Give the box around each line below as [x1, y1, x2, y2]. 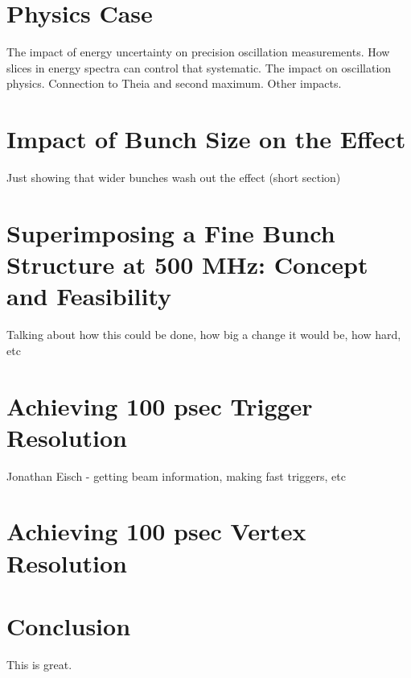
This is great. [6, 655, 72, 672]
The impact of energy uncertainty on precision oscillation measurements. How [6, 43, 390, 60]
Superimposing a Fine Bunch [6, 216, 335, 249]
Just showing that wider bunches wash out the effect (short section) [6, 169, 341, 186]
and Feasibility [6, 279, 172, 312]
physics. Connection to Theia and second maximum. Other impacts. [6, 75, 342, 92]
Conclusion [6, 609, 131, 642]
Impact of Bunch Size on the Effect [6, 122, 406, 155]
